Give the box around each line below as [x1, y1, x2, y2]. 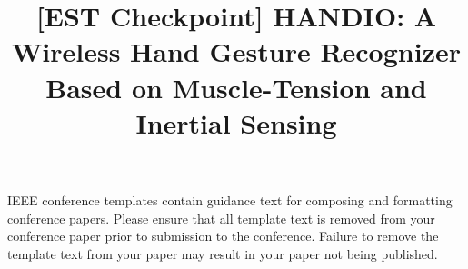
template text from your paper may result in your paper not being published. [7, 244, 438, 263]
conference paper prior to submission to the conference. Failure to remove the [7, 226, 439, 245]
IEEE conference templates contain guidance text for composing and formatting [7, 190, 453, 209]
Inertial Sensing [135, 104, 337, 141]
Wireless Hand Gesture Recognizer [12, 33, 461, 70]
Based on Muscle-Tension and [45, 68, 427, 105]
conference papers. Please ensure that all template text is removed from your [7, 208, 435, 227]
